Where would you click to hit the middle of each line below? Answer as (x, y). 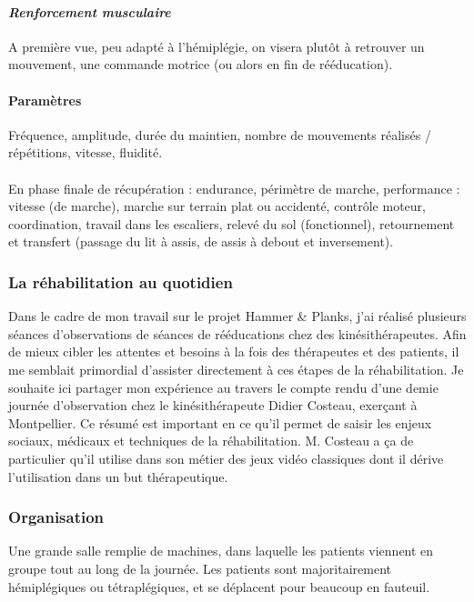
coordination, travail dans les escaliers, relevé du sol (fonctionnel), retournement (232, 223)
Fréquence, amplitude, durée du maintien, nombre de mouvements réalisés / (220, 134)
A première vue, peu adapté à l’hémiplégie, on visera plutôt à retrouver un (217, 46)
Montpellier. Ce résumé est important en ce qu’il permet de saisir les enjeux (220, 422)
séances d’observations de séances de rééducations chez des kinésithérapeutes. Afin (237, 333)
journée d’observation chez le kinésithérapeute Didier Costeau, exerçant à (213, 405)
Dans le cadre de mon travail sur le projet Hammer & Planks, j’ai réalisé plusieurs (237, 316)
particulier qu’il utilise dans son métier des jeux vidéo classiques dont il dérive (226, 458)
